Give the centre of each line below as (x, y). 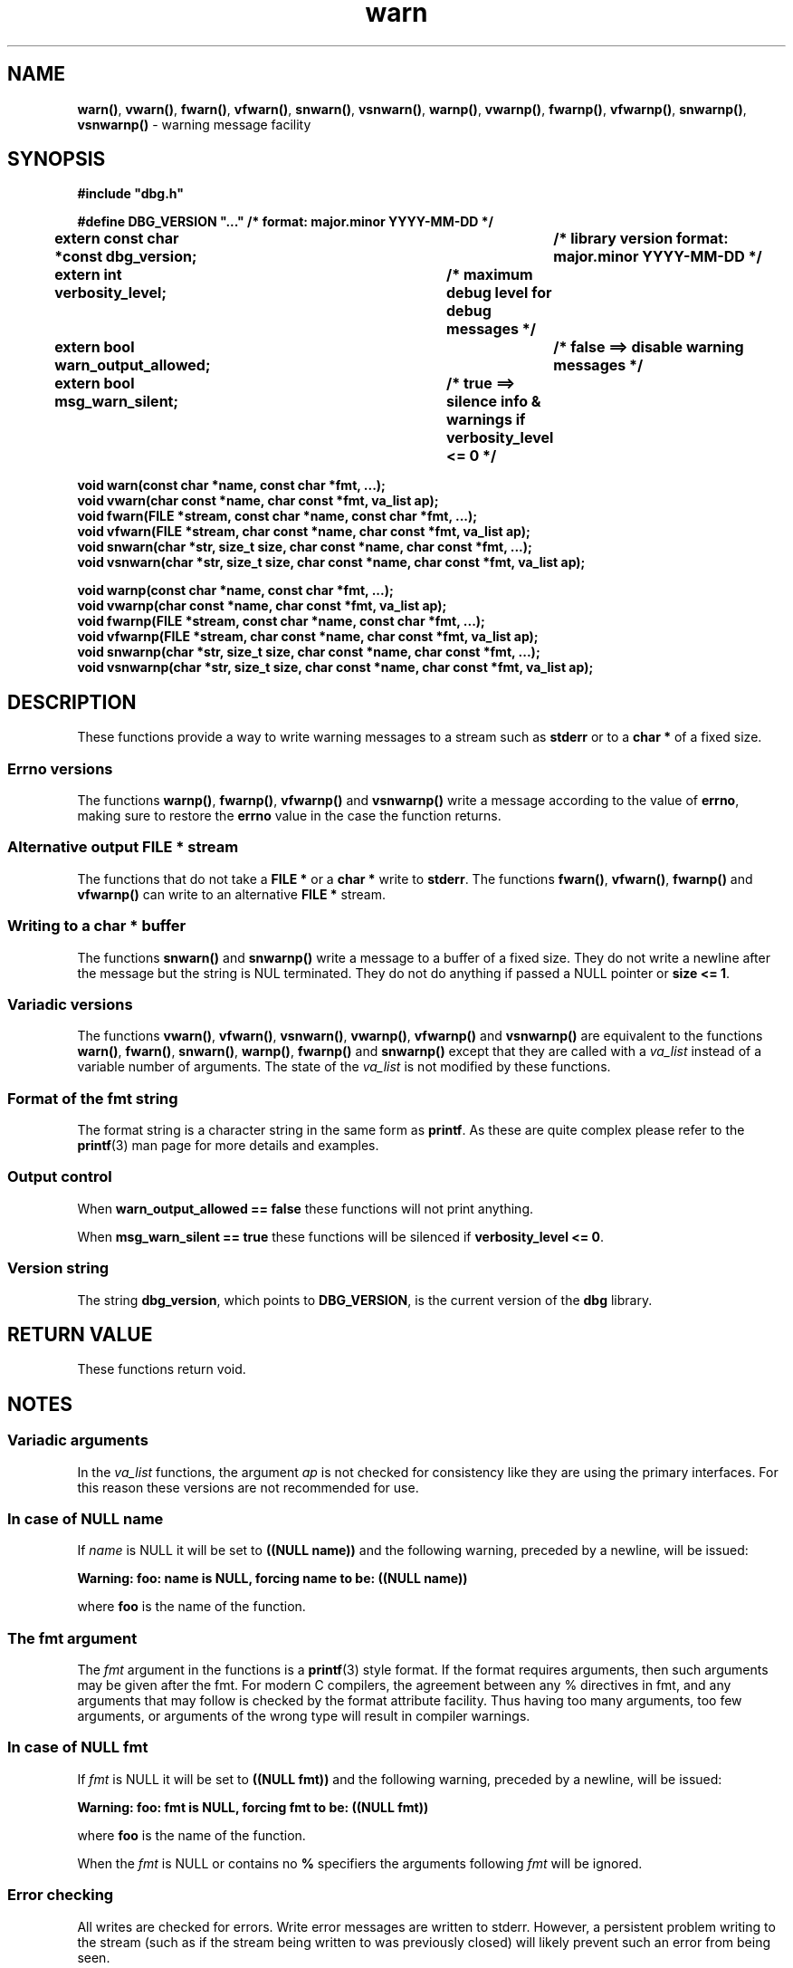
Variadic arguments (78, 1440)
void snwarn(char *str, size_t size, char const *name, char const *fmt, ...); (305, 547)
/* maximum (490, 275)
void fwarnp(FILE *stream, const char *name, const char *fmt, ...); (281, 621)
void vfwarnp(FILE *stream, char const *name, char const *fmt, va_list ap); (308, 637)
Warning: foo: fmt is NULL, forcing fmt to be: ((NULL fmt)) (253, 1807)
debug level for (499, 293)
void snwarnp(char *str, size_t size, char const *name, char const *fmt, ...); (309, 652)
